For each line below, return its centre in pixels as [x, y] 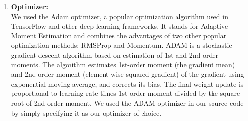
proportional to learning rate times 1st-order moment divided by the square [125, 93]
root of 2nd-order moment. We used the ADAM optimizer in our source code [127, 103]
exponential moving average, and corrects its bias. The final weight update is [127, 83]
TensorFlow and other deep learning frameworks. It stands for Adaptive [120, 26]
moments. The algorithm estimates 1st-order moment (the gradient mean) [123, 64]
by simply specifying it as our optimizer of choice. [86, 112]
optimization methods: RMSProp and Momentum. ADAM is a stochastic [122, 45]
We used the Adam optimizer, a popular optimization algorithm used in [120, 16]
